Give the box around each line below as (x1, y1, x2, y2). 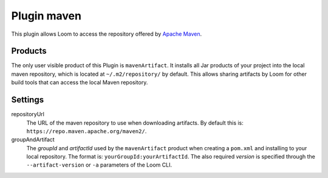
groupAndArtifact (11, 136, 55, 143)
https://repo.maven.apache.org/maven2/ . (26, 127, 147, 134)
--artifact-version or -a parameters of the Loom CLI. (26, 161, 173, 169)
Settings (11, 94, 44, 105)
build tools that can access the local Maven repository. (11, 79, 148, 86)
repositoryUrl (11, 111, 45, 118)
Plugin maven (11, 9, 82, 22)
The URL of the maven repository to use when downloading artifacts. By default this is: (26, 119, 244, 127)
